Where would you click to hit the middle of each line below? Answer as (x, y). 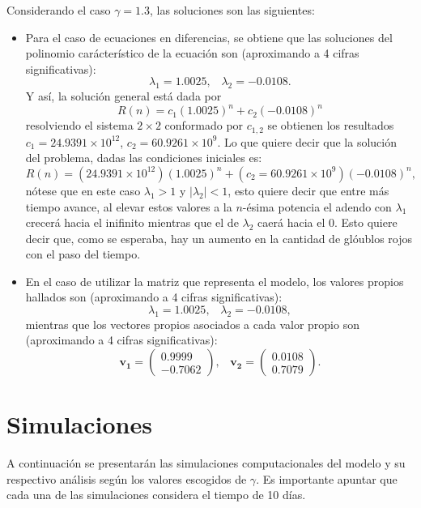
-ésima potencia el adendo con (317, 206)
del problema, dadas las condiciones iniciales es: (144, 158)
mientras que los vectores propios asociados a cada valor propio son (192, 324)
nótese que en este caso (83, 190)
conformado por (204, 125)
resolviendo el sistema (79, 125)
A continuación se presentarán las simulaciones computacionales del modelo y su (206, 463)
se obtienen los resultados (331, 125)
